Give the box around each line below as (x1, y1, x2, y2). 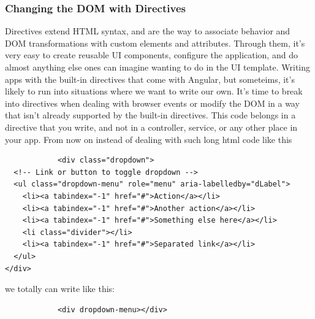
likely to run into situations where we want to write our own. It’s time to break (5, 85, 303, 98)
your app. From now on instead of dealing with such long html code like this (5, 133, 292, 145)
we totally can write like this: (5, 282, 115, 295)
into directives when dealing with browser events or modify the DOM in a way (5, 96, 300, 109)
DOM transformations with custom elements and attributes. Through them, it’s (5, 36, 305, 49)
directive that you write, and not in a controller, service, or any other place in (5, 120, 298, 133)
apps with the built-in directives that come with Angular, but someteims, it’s (5, 72, 295, 85)
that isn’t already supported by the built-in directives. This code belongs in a (5, 109, 296, 121)
